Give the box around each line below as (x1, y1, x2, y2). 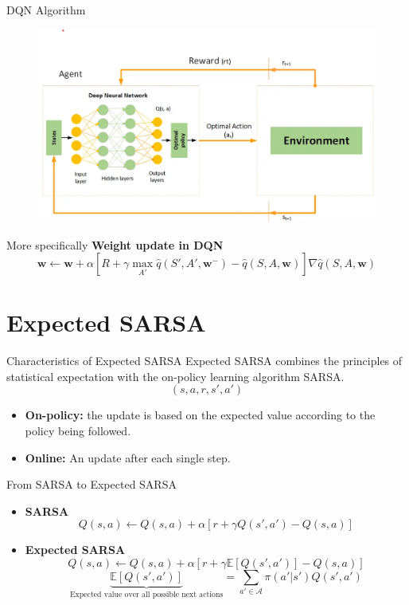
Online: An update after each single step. (25, 449, 231, 466)
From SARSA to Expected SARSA (6, 476, 177, 493)
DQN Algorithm (6, 2, 86, 18)
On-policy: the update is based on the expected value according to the (25, 407, 376, 423)
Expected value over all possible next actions (69, 590, 224, 599)
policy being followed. (25, 422, 131, 439)
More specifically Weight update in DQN (6, 236, 224, 253)
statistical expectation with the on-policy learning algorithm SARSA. (6, 367, 345, 384)
